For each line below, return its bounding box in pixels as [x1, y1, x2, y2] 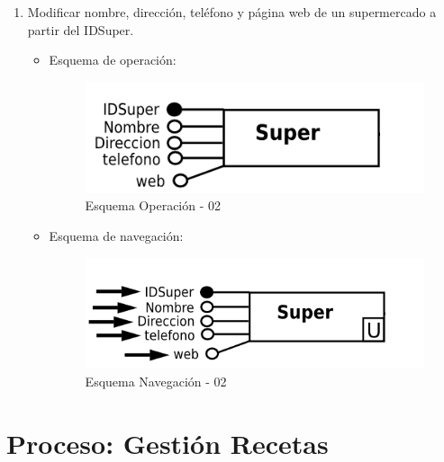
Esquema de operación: [49, 50, 177, 69]
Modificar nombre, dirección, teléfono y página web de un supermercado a [27, 3, 437, 21]
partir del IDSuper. [27, 20, 134, 39]
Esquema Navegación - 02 [85, 371, 227, 390]
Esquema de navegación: [49, 227, 184, 245]
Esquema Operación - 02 [85, 196, 222, 215]
